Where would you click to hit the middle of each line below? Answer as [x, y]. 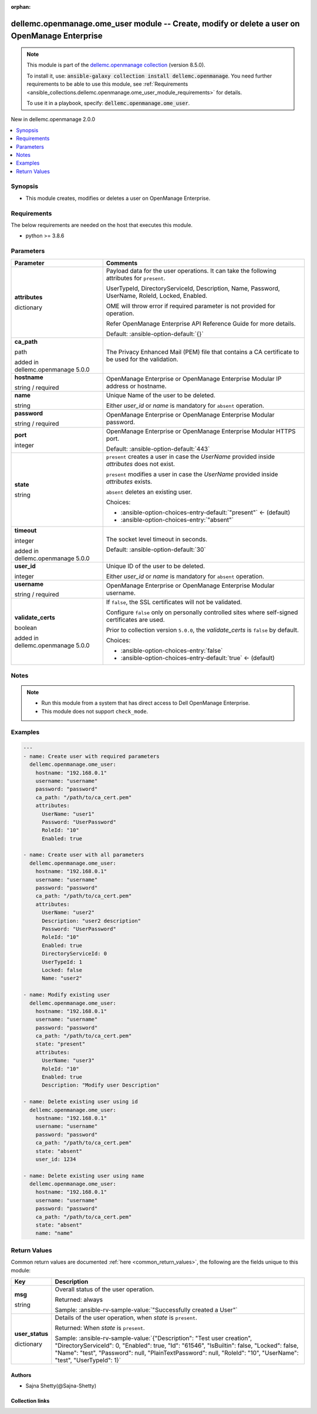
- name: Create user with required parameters [91, 756]
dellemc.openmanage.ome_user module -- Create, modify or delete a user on [155, 24]
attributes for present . [136, 278]
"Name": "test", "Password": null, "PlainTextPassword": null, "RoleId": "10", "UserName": [177, 1353]
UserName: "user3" [68, 1060]
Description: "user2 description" [91, 921]
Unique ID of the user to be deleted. [156, 566]
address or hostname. [136, 386]
